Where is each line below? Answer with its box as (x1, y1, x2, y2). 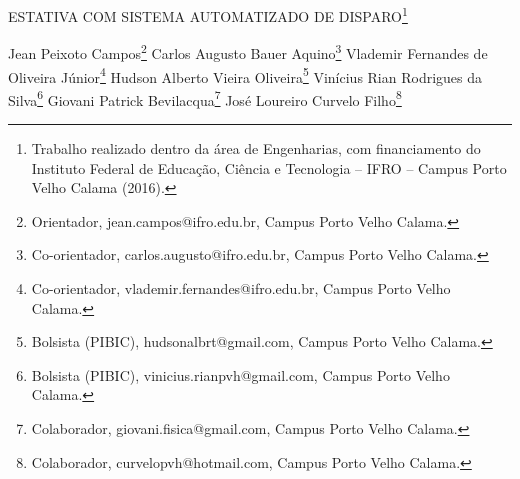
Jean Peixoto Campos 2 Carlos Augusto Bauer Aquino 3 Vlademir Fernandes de (8, 40, 488, 63)
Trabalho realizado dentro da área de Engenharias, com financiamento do (31, 138, 481, 158)
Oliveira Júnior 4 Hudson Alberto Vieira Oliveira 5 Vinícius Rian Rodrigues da (8, 63, 483, 87)
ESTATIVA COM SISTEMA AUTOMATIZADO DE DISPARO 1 (8, 3, 408, 26)
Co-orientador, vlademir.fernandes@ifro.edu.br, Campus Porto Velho (31, 277, 451, 298)
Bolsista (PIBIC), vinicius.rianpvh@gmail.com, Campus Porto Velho (31, 364, 450, 385)
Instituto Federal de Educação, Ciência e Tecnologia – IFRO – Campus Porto (31, 157, 507, 178)
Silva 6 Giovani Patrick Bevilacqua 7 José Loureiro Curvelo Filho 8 (8, 86, 402, 110)
